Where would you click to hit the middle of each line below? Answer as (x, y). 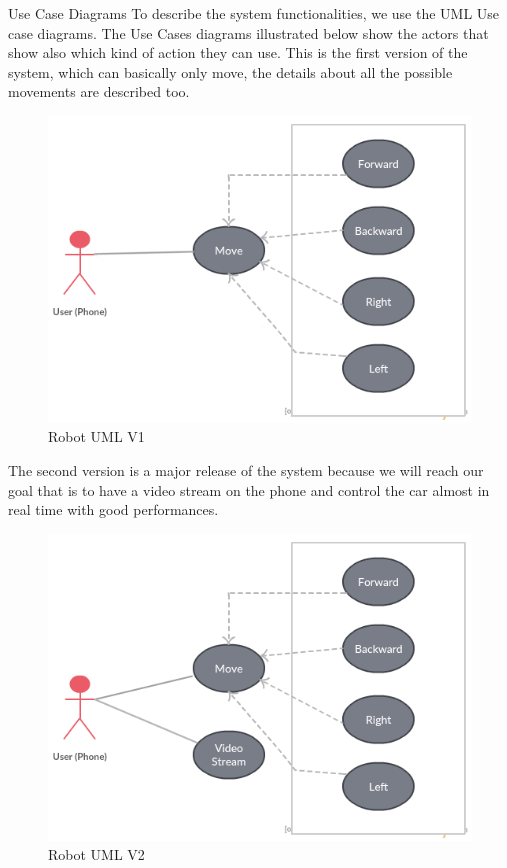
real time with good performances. (113, 509)
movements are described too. (99, 91)
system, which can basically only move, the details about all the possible (230, 71)
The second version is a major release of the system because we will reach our (246, 469)
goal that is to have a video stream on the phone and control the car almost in (249, 489)
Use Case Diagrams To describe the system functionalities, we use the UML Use (254, 13)
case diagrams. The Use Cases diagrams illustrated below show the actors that (248, 32)
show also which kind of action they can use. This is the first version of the (238, 52)
